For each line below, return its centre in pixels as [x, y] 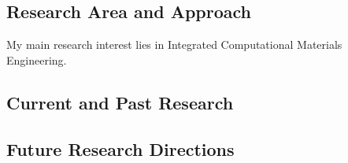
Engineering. [37, 59]
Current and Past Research [120, 102]
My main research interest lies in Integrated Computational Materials [174, 44]
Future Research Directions [120, 148]
